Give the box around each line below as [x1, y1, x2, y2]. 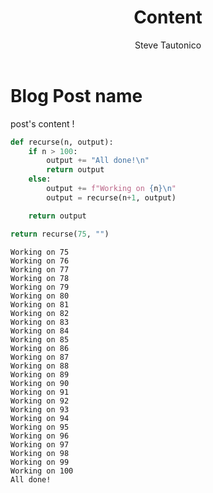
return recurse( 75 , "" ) [10, 229, 110, 239]
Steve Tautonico [134, 39, 202, 51]
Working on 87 [10, 352, 70, 362]
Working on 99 [10, 457, 70, 467]
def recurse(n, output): [10, 137, 114, 147]
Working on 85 [10, 334, 70, 345]
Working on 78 [10, 273, 70, 283]
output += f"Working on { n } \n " [46, 184, 177, 194]
